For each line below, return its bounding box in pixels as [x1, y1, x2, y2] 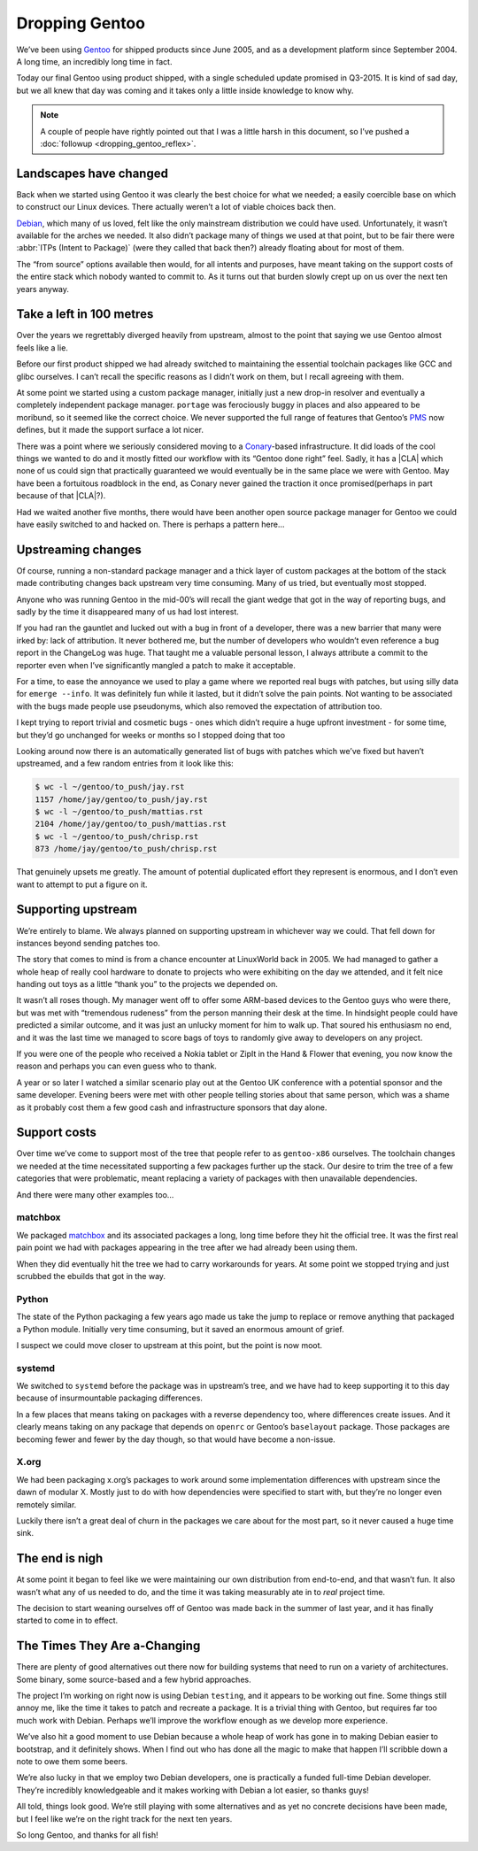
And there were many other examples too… [16, 1189, 174, 1199]
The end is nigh [16, 1551, 104, 1566]
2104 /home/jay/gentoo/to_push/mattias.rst [35, 819, 227, 829]
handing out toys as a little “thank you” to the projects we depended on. [16, 979, 278, 990]
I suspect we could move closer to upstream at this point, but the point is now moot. [16, 1339, 323, 1350]
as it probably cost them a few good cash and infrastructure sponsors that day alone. [16, 1102, 328, 1113]
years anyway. [16, 283, 70, 294]
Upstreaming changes [16, 542, 142, 557]
